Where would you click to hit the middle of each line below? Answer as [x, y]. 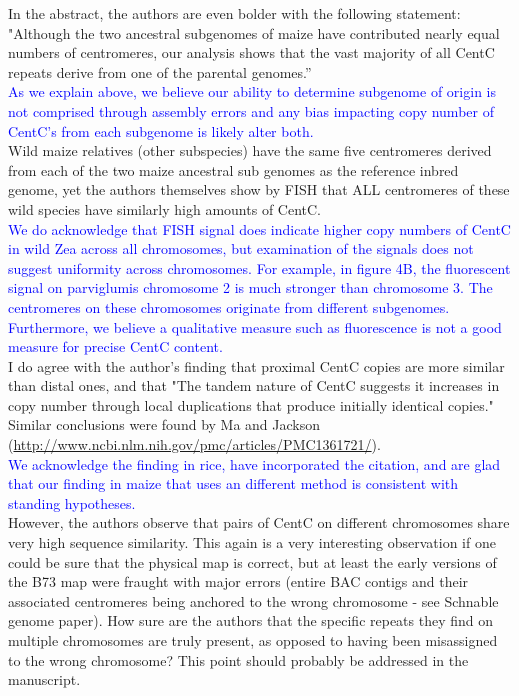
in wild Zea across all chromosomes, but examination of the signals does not [241, 248]
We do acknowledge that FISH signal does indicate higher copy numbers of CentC [259, 228]
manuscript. [44, 679]
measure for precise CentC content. [115, 346]
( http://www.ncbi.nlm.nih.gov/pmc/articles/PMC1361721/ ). [194, 444]
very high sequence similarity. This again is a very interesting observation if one [252, 542]
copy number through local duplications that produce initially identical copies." [251, 404]
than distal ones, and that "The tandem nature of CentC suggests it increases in [254, 385]
